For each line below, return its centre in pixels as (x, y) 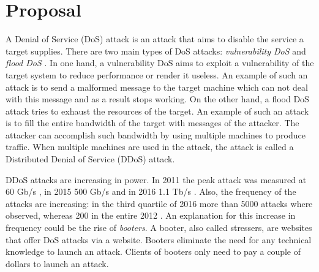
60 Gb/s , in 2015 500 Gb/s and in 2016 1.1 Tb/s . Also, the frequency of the (151, 191)
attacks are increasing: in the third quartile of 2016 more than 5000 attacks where (159, 203)
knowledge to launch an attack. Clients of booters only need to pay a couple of (153, 251)
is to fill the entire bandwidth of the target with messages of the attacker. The (152, 123)
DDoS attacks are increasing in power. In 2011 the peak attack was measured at (156, 179)
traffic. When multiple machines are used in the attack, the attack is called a (150, 147)
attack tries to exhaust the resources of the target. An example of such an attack (157, 111)
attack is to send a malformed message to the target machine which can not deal (157, 87)
